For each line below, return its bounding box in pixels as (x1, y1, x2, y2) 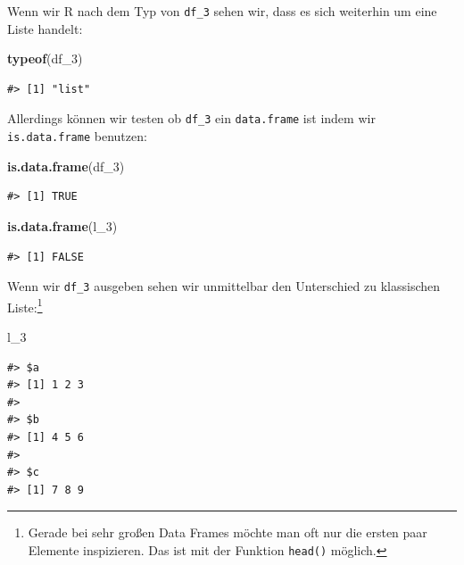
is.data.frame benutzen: (7, 127, 147, 145)
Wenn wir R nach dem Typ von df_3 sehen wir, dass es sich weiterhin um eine (7, 2, 437, 20)
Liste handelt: (7, 19, 83, 37)
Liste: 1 (7, 295, 43, 316)
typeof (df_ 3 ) (7, 49, 83, 68)
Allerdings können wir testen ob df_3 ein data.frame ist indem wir (7, 109, 376, 128)
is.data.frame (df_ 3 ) (7, 156, 125, 175)
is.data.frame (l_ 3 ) (7, 216, 118, 235)
